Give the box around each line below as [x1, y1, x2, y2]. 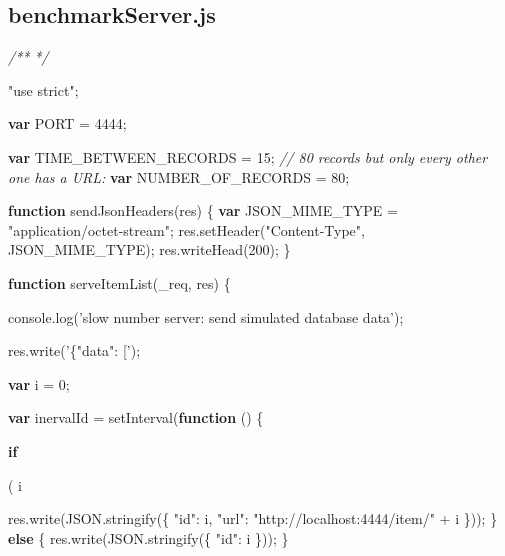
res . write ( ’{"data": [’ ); [8, 340, 141, 361]
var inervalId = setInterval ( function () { [8, 407, 264, 428]
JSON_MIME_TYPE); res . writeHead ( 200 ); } [8, 239, 291, 260]
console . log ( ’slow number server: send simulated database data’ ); [8, 306, 404, 327]
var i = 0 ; [8, 373, 70, 394]
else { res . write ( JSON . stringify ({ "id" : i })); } [8, 527, 289, 548]
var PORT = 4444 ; [8, 113, 127, 134]
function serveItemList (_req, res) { [8, 272, 231, 293]
